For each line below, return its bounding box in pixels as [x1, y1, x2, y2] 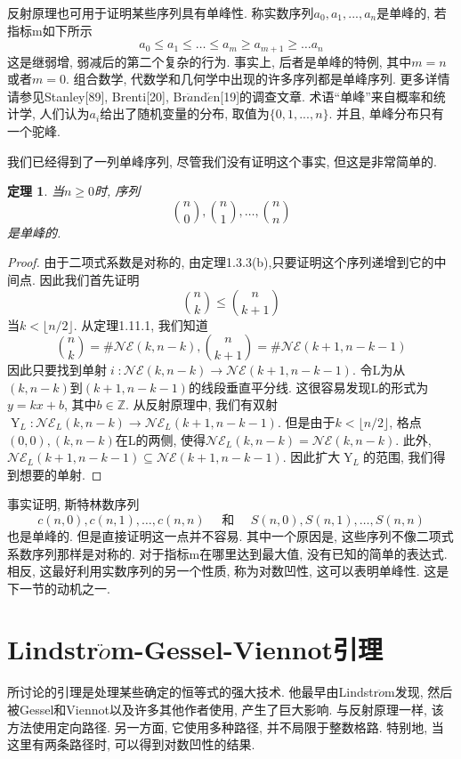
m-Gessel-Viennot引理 [110, 631, 384, 667]
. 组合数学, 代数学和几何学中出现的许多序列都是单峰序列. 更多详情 [65, 69, 450, 88]
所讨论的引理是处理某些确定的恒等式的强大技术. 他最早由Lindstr [7, 682, 379, 701]
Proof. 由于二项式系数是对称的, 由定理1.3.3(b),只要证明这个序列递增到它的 [7, 253, 434, 271]
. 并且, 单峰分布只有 [328, 104, 444, 123]
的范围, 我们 [362, 448, 433, 466]
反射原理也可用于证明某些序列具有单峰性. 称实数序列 [7, 4, 314, 21]
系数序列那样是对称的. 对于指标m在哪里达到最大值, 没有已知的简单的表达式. [7, 544, 448, 562]
